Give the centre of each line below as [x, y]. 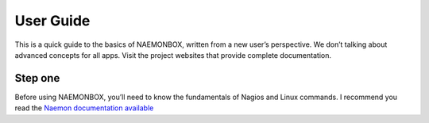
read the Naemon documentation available [84, 108]
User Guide [52, 21]
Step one [37, 78]
